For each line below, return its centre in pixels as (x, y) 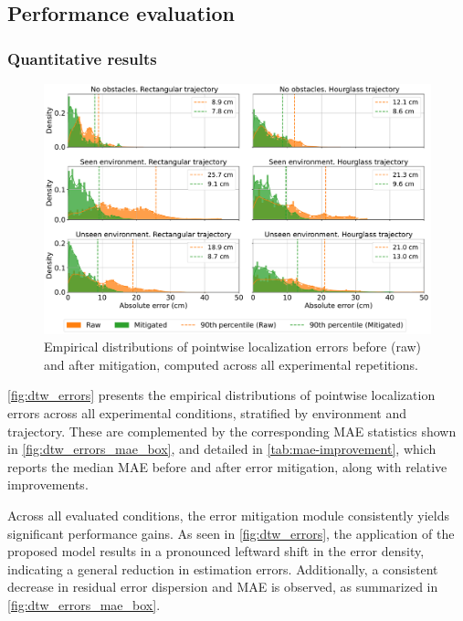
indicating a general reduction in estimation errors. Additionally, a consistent (223, 568)
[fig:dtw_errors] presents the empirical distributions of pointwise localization (221, 395)
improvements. (48, 484)
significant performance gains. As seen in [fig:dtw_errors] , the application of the (231, 533)
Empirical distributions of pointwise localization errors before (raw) (233, 347)
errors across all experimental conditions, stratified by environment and (207, 413)
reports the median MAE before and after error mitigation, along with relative (227, 466)
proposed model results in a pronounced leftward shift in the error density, (216, 551)
